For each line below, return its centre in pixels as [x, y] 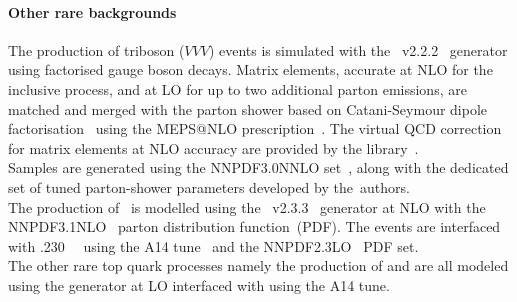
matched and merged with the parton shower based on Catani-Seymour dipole [248, 108]
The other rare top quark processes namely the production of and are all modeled [258, 265]
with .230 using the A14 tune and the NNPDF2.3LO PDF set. [213, 245]
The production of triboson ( [96, 49]
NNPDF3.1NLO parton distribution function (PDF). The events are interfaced [254, 226]
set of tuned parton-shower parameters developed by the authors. [209, 186]
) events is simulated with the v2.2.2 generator [358, 49]
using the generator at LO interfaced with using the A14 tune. [199, 284]
